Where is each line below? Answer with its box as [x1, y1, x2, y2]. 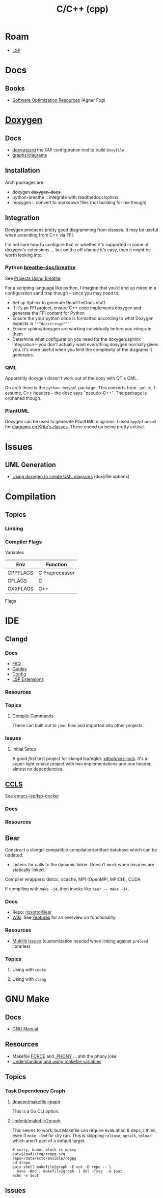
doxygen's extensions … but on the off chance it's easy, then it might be [5, 247, 151, 253]
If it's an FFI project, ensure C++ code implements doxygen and [12, 305, 141, 311]
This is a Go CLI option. [12, 1108, 60, 1114]
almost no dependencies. [12, 766, 64, 772]
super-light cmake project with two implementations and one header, [12, 760, 152, 766]
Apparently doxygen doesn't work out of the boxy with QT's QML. [5, 375, 138, 381]
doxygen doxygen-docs [12, 189, 61, 195]
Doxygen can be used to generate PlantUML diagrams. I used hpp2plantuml [5, 419, 157, 425]
